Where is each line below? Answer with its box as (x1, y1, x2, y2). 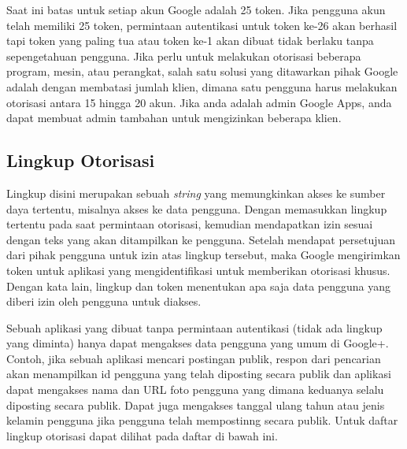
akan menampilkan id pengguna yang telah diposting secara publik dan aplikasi (6, 366, 391, 382)
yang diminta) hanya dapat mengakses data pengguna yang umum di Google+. (6, 335, 389, 351)
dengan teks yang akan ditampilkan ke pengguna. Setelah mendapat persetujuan (6, 231, 396, 247)
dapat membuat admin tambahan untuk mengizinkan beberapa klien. (6, 109, 342, 126)
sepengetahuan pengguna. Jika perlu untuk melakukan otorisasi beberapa (6, 47, 361, 64)
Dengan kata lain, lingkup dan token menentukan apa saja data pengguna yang (6, 277, 391, 294)
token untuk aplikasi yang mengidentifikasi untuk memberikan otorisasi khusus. (6, 262, 390, 278)
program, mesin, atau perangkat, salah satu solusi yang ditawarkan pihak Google (6, 63, 398, 80)
